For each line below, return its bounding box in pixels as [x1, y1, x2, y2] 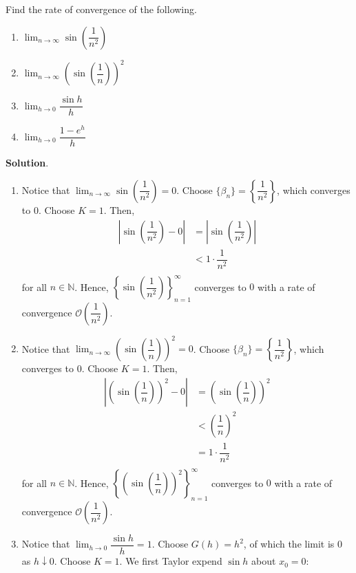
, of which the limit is [243, 537, 335, 551]
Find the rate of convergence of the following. [6, 2, 197, 16]
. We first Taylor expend [119, 554, 222, 568]
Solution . [6, 155, 49, 170]
